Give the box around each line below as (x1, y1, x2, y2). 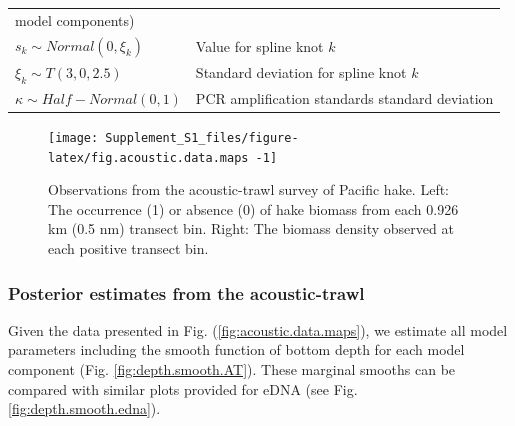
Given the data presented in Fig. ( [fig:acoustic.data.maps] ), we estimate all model (8, 319, 508, 340)
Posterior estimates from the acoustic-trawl (8, 280, 365, 305)
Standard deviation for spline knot (195, 62, 407, 83)
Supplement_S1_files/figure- (105, 130, 299, 145)
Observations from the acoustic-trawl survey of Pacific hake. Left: (48, 179, 450, 200)
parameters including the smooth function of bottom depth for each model (8, 339, 465, 360)
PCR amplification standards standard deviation (195, 87, 494, 108)
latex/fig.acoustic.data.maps (48, 150, 249, 165)
